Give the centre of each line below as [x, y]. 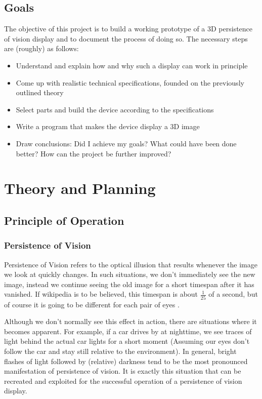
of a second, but [233, 294]
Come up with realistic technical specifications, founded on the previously [130, 82]
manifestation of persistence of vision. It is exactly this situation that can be [123, 371]
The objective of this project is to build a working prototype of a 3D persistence [128, 29]
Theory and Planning [80, 188]
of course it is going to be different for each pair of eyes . [92, 304]
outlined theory [40, 92]
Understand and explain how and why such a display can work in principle [132, 65]
